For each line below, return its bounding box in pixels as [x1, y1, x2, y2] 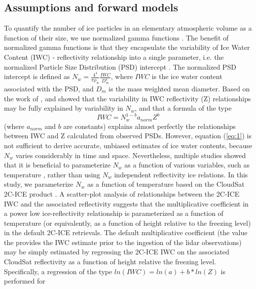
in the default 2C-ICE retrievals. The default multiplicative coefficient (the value [4, 227, 248, 238]
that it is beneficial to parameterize [4, 160, 110, 170]
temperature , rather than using [4, 169, 101, 179]
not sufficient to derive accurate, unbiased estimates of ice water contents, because [4, 140, 253, 150]
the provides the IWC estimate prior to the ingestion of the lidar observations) [4, 237, 242, 247]
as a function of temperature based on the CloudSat [87, 179, 245, 189]
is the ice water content [151, 71, 222, 82]
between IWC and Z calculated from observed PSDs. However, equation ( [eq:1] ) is [4, 130, 252, 141]
